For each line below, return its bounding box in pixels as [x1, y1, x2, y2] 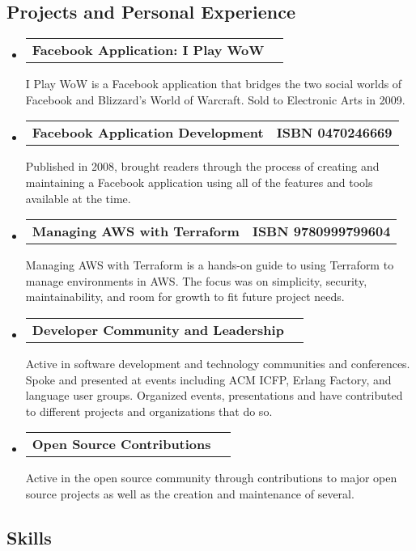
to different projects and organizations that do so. [25, 402, 273, 419]
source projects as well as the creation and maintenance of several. [25, 485, 354, 502]
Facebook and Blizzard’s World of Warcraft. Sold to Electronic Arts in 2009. [25, 91, 405, 108]
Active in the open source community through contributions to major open [25, 469, 397, 486]
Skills [6, 524, 52, 549]
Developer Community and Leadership [32, 320, 284, 339]
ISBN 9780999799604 [252, 222, 391, 241]
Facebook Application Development [32, 123, 264, 142]
